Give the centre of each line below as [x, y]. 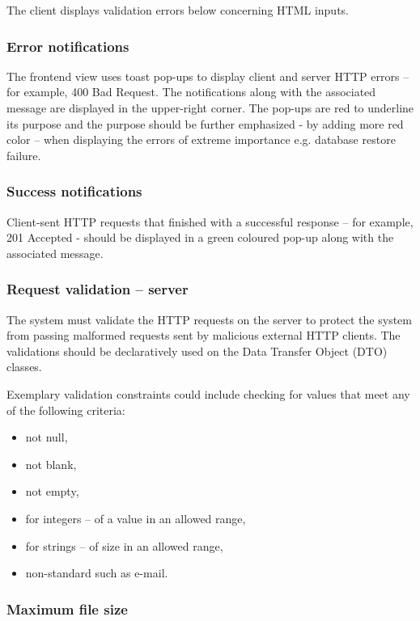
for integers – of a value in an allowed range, [136, 518]
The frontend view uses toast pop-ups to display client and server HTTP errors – [208, 76]
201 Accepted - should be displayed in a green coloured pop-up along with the [200, 237]
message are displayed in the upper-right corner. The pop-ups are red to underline [210, 108]
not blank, [51, 464]
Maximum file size [67, 608]
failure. [24, 155]
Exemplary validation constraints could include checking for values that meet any [208, 393]
